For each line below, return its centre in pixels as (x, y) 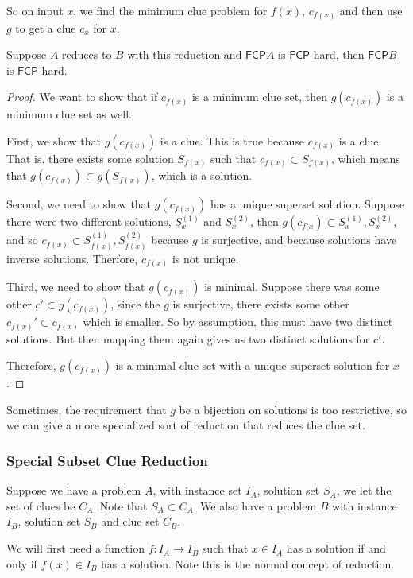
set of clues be (41, 505)
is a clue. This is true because (232, 140)
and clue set (130, 521)
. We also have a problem (255, 505)
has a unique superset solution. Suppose (307, 204)
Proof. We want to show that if (82, 97)
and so (22, 240)
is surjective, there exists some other (261, 304)
